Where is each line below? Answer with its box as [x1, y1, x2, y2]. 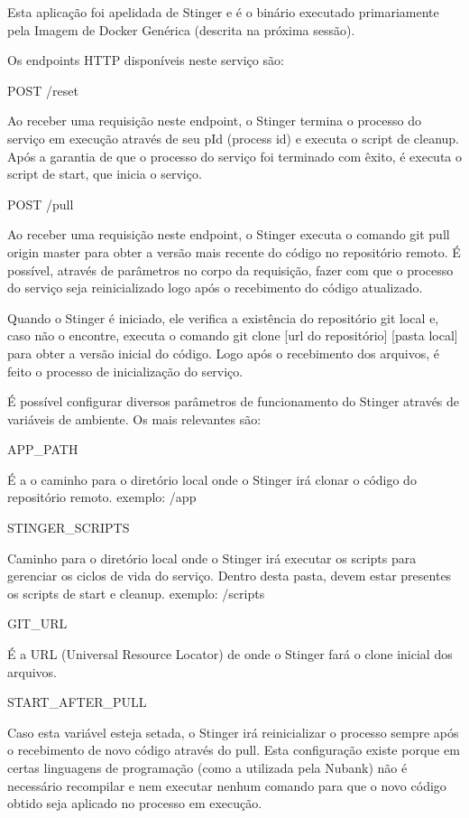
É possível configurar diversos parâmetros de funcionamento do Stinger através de [7, 392, 460, 411]
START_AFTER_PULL [7, 693, 147, 711]
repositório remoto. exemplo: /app [7, 488, 197, 507]
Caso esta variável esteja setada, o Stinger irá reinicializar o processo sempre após [7, 722, 459, 741]
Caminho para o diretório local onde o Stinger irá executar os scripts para [7, 548, 417, 567]
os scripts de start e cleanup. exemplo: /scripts [7, 583, 265, 602]
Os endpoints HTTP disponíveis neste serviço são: [7, 51, 284, 70]
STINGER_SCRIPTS [7, 518, 130, 537]
